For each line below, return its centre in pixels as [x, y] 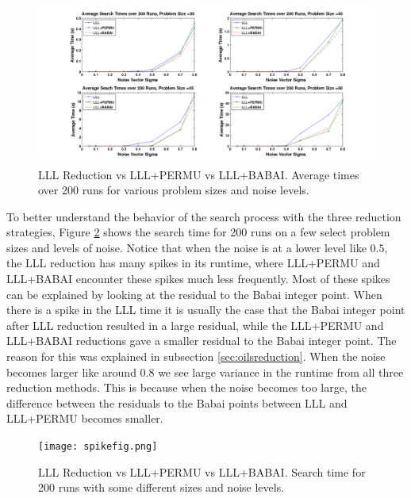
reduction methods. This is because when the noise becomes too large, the [186, 387]
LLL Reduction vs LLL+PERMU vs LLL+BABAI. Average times [199, 174]
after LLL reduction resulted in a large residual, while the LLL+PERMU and [195, 325]
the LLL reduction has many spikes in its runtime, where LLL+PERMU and [193, 263]
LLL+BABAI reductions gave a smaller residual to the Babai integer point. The [202, 341]
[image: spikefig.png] [98, 447]
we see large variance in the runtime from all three [281, 372]
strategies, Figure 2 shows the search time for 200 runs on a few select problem [198, 232]
